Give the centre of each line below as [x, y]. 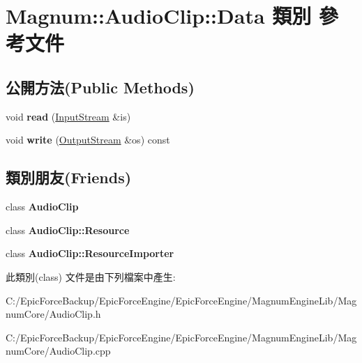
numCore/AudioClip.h [53, 314]
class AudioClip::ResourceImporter [90, 253]
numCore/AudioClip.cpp [58, 351]
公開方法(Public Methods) [100, 87]
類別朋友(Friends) [69, 177]
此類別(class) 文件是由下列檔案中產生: [91, 276]
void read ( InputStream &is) [68, 116]
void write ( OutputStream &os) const [88, 140]
